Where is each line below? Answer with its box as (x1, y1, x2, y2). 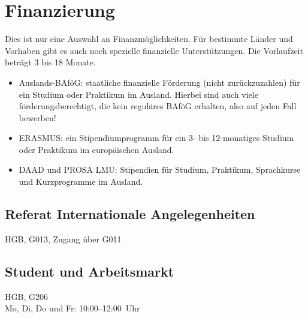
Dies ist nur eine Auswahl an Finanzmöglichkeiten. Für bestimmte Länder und (5, 32, 293, 45)
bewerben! (19, 111, 56, 124)
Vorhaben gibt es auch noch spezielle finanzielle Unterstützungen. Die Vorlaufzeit (5, 44, 303, 56)
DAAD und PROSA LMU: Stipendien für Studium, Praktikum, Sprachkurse (19, 163, 301, 176)
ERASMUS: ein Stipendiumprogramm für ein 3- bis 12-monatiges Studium (19, 131, 294, 144)
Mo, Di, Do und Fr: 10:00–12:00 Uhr (5, 302, 140, 314)
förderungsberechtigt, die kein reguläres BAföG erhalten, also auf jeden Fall (19, 100, 297, 112)
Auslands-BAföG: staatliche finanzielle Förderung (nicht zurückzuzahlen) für (19, 76, 300, 88)
